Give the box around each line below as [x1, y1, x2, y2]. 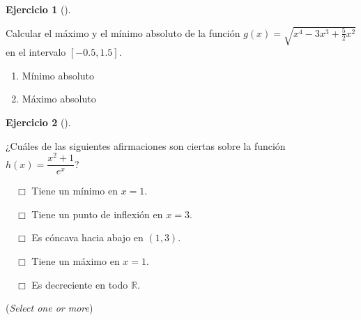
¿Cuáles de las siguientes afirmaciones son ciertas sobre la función [6, 138, 286, 153]
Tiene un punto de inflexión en [31, 206, 163, 221]
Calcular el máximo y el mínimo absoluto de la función [6, 25, 240, 40]
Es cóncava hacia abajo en [31, 230, 144, 245]
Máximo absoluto [22, 91, 96, 106]
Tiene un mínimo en [31, 183, 118, 198]
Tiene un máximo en [31, 254, 120, 268]
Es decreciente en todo [31, 277, 128, 291]
